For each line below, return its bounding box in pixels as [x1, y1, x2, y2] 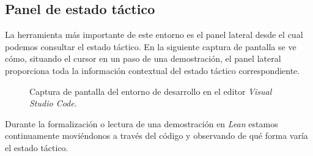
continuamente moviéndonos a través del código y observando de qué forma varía [5, 129, 308, 142]
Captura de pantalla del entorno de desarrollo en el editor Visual [29, 84, 272, 97]
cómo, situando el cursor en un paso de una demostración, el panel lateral [5, 52, 281, 65]
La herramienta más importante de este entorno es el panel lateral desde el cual [5, 28, 303, 41]
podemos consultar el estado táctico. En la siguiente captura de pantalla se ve [5, 40, 296, 53]
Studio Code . [29, 97, 77, 110]
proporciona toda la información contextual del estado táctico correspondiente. [5, 64, 300, 76]
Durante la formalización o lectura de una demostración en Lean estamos [5, 117, 278, 130]
